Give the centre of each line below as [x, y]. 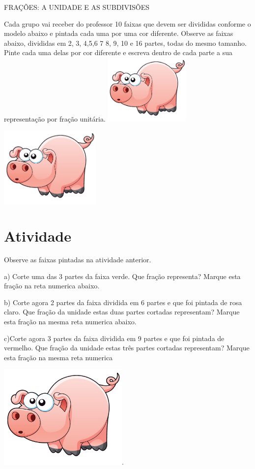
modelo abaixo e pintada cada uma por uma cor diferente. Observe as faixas [119, 33]
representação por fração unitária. [55, 118]
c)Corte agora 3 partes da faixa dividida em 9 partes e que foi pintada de [114, 338]
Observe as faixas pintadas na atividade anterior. [78, 260]
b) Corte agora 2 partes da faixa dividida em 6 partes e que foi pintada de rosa [123, 302]
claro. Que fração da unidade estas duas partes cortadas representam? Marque [122, 312]
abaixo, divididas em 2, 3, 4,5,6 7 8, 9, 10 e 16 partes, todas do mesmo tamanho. [125, 43]
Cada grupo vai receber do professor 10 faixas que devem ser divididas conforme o [127, 23]
